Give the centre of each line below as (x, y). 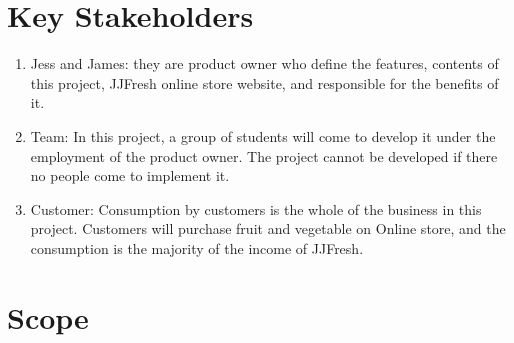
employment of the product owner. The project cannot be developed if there (264, 155)
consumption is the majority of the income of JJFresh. (197, 247)
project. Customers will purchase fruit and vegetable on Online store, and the (268, 228)
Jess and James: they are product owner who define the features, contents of (264, 63)
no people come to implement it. (130, 175)
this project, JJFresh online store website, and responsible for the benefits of (264, 82)
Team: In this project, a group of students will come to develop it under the (263, 135)
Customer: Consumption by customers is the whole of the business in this (256, 208)
